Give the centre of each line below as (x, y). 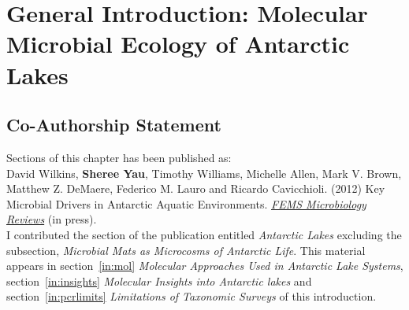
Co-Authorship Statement (114, 125)
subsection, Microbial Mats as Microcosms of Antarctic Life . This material (186, 250)
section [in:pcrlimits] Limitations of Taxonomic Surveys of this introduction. (191, 296)
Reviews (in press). (52, 219)
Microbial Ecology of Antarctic (178, 44)
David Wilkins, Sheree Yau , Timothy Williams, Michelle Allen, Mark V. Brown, (204, 173)
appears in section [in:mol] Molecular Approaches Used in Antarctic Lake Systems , (205, 266)
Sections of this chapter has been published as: (119, 157)
